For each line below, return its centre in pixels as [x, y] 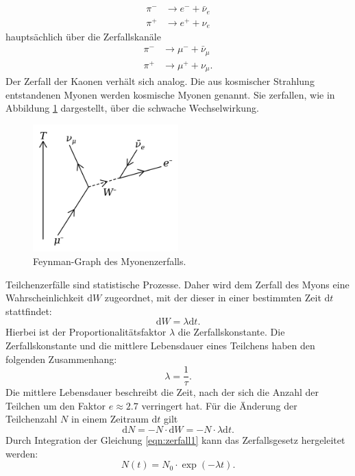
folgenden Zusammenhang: [61, 359]
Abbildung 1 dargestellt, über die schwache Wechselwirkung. [132, 108]
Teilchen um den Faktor [56, 405]
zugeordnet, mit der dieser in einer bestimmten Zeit [213, 298]
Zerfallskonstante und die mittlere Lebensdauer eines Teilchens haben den [160, 345]
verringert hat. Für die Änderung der [219, 405]
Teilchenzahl [32, 419]
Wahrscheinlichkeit [45, 298]
